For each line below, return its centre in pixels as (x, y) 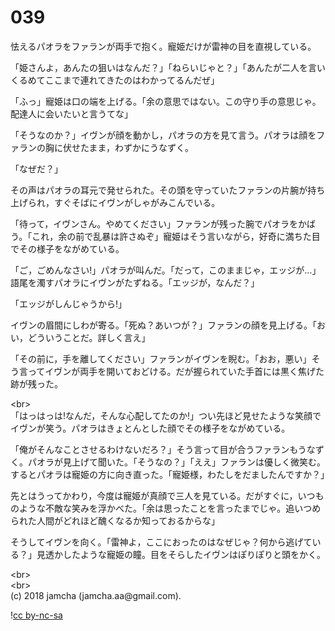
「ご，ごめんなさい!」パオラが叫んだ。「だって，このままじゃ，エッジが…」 (166, 270)
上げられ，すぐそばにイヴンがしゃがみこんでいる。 (115, 202)
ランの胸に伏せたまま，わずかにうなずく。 (106, 147)
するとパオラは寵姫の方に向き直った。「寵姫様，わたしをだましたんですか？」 (170, 474)
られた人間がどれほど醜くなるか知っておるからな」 (115, 520)
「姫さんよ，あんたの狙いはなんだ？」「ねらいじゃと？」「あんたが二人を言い (168, 67)
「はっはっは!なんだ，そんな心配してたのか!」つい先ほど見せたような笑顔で (166, 415)
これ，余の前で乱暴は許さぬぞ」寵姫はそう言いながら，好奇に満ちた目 (176, 236)
